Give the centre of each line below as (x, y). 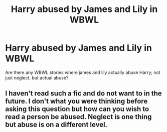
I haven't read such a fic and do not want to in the (83, 93)
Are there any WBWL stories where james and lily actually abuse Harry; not (83, 72)
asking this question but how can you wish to (77, 109)
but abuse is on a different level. (56, 125)
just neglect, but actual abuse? (37, 77)
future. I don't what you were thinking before (76, 101)
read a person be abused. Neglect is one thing (78, 117)
